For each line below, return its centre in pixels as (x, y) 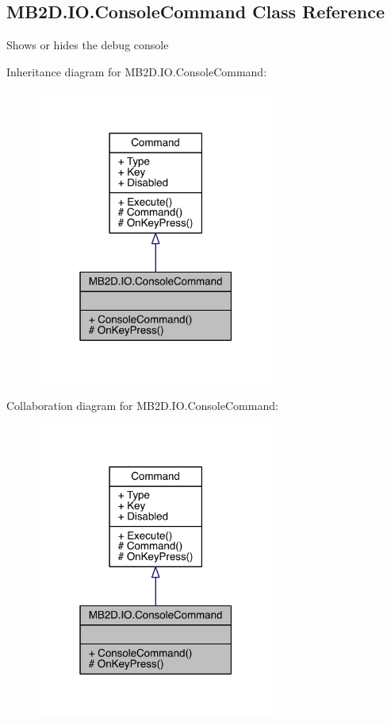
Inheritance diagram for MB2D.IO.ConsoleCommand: (137, 71)
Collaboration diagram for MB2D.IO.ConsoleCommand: (142, 405)
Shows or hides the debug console (88, 45)
